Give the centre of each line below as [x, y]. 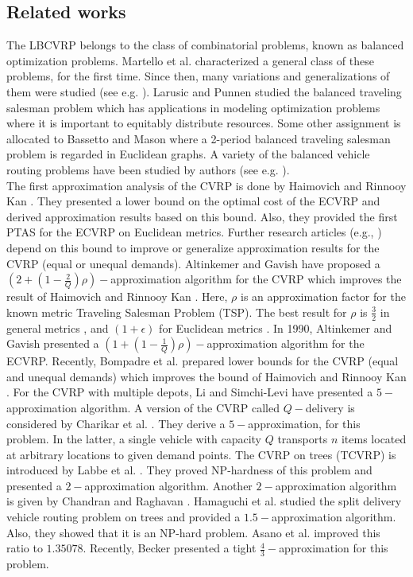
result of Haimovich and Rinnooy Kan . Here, [117, 296]
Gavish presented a [53, 343]
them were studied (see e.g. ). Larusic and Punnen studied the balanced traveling [204, 91]
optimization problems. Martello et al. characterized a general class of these [190, 60]
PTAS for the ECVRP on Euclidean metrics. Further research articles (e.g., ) [194, 232]
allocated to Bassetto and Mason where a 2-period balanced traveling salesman [199, 138]
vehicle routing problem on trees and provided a [124, 517]
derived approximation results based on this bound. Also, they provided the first [202, 216]
